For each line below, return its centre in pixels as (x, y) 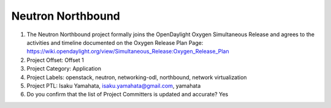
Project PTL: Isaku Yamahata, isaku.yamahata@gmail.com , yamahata (114, 85)
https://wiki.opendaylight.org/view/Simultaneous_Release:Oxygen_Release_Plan (128, 52)
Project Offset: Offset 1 (55, 60)
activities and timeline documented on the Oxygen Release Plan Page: (115, 42)
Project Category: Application (64, 69)
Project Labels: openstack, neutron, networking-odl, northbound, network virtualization (137, 77)
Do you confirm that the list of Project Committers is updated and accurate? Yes (127, 94)
